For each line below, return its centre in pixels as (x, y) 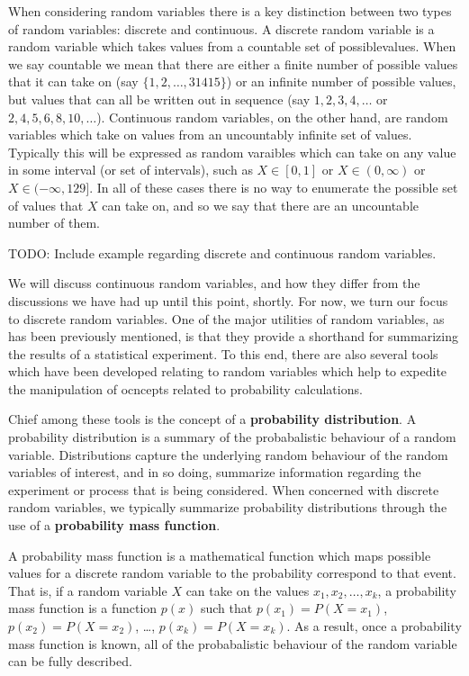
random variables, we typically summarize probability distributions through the (228, 507)
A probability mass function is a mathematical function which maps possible (220, 555)
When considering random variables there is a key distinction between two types (230, 11)
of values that (46, 205)
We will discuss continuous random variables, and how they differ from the (214, 283)
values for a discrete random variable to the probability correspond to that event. (232, 573)
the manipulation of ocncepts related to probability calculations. (185, 388)
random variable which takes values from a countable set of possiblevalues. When (232, 46)
